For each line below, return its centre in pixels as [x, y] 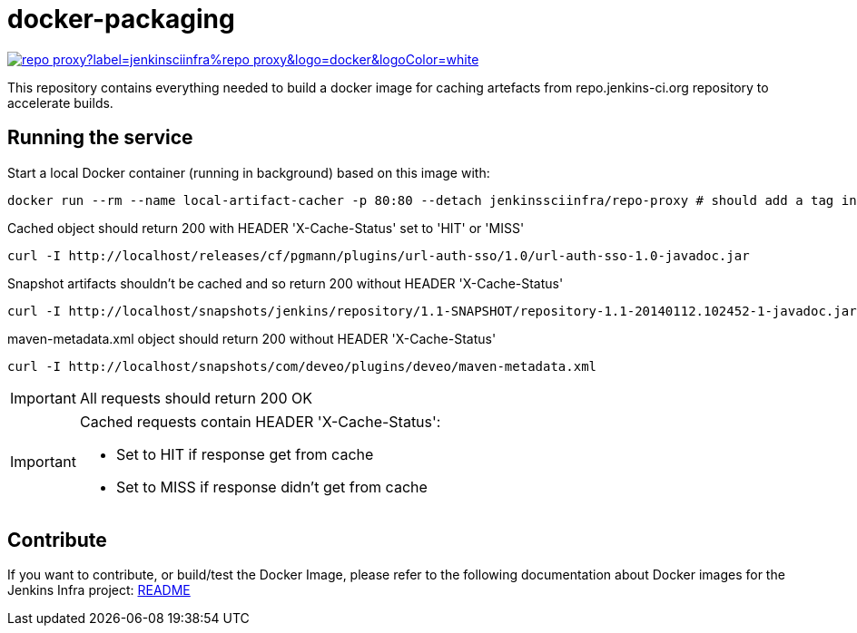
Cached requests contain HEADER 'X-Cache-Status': [260, 421]
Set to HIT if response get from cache [245, 454]
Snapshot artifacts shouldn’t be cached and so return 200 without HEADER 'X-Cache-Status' [286, 283]
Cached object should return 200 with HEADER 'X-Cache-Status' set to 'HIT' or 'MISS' [266, 228]
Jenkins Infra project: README [99, 590]
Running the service [100, 138]
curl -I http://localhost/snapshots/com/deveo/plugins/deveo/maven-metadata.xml [302, 366]
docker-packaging [121, 19]
